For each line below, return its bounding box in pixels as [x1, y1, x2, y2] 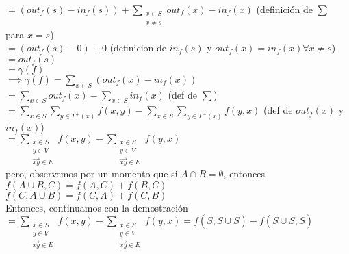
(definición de [256, 2, 313, 16]
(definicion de [109, 40, 167, 55]
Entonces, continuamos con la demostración [5, 200, 188, 214]
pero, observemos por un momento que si [5, 166, 178, 181]
